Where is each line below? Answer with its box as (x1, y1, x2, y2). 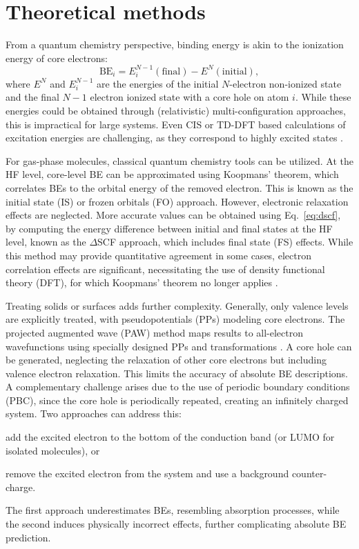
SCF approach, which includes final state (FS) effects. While (97, 234, 353, 249)
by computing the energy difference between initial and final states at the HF (6, 221, 333, 235)
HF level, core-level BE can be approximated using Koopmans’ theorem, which (6, 167, 339, 181)
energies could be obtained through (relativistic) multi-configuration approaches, (6, 103, 346, 117)
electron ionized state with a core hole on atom (90, 90, 289, 104)
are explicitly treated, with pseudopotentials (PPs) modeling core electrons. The (6, 312, 345, 326)
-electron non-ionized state (229, 76, 342, 90)
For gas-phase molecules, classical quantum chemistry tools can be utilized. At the (6, 153, 353, 168)
